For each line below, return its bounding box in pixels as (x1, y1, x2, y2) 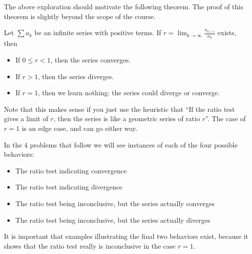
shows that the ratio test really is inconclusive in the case (4, 240, 176, 251)
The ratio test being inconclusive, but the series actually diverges (15, 214, 210, 225)
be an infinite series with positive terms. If (34, 27, 161, 38)
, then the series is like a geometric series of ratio (53, 113, 200, 124)
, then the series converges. (50, 55, 131, 65)
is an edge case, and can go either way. (21, 123, 138, 133)
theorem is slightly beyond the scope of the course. (4, 11, 156, 21)
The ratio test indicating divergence (15, 182, 123, 192)
